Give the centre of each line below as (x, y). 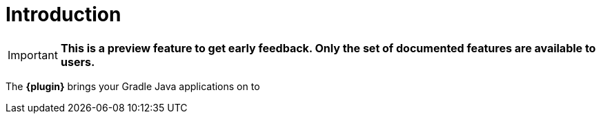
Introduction (63, 14)
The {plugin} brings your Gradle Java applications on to (133, 86)
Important (33, 55)
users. (78, 62)
